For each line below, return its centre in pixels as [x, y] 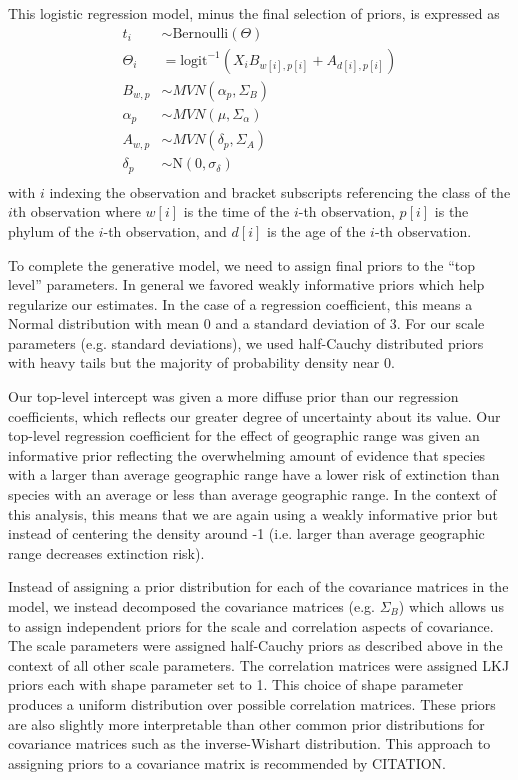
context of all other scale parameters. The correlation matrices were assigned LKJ [259, 664]
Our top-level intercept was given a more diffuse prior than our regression [233, 396]
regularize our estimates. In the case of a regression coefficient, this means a [240, 303]
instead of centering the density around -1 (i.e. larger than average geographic [246, 533]
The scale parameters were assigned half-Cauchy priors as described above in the [255, 645]
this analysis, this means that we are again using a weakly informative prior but [253, 513]
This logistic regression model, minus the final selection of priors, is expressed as [254, 13]
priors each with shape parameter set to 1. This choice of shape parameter [236, 684]
